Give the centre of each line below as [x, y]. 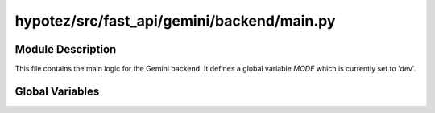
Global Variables [57, 91]
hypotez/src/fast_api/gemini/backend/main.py [175, 21]
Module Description [66, 49]
